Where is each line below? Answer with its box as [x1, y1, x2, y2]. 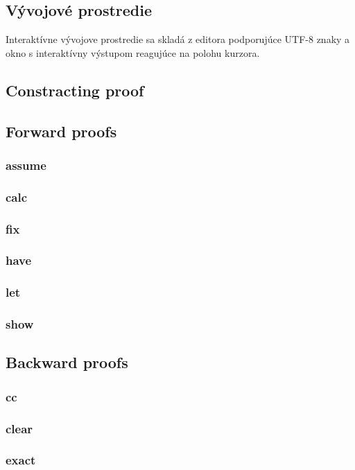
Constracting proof [6, 79, 144, 101]
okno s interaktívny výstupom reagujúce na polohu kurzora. [6, 45, 260, 60]
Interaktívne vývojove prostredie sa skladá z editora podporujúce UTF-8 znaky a [6, 32, 350, 46]
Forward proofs [6, 120, 117, 141]
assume [6, 156, 46, 173]
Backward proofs [6, 351, 128, 373]
